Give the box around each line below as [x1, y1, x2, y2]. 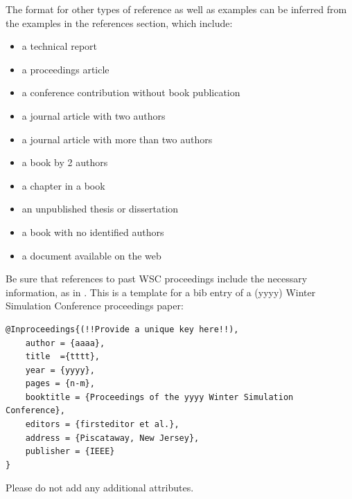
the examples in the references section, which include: [6, 15, 233, 30]
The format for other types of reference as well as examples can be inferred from [6, 2, 347, 16]
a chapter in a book [21, 178, 105, 192]
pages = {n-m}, [25, 379, 95, 389]
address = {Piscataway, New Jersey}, [25, 433, 200, 443]
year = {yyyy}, [25, 365, 95, 375]
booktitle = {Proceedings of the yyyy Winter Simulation [25, 392, 294, 402]
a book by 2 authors [21, 155, 108, 170]
